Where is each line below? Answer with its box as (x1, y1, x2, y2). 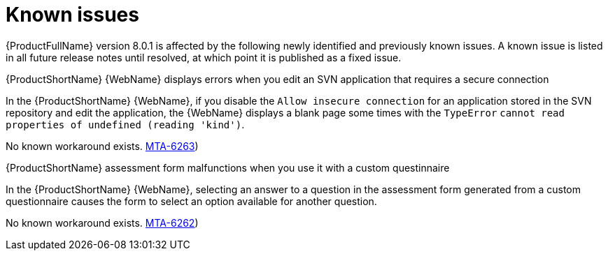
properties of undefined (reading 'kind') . (6, 118, 245, 130)
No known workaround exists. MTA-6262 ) (6, 216, 199, 229)
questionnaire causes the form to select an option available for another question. (6, 195, 377, 207)
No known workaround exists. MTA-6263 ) (6, 140, 199, 152)
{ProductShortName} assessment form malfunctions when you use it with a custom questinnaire (6, 161, 450, 174)
